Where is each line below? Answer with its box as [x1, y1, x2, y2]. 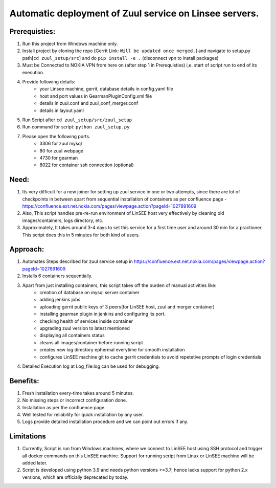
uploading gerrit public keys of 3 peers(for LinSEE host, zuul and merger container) [39, 303, 215, 309]
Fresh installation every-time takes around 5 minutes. [22, 390, 134, 396]
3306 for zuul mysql [39, 141, 82, 147]
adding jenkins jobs [39, 297, 81, 303]
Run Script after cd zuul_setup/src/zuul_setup [22, 117, 132, 123]
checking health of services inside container [39, 318, 133, 324]
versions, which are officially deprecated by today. [22, 474, 129, 480]
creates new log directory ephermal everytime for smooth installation [39, 347, 185, 353]
